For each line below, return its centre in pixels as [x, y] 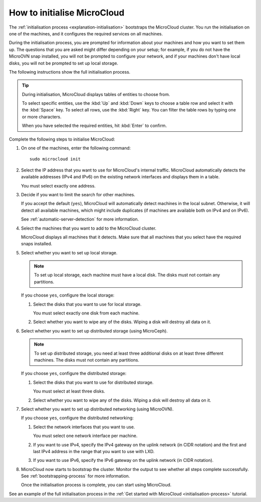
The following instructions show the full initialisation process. [70, 72]
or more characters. [42, 117]
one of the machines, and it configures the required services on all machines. [86, 33]
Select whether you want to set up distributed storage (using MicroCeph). [94, 331]
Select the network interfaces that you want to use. [84, 427]
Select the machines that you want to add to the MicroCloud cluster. [89, 228]
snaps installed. [37, 244]
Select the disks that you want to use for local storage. [87, 304]
